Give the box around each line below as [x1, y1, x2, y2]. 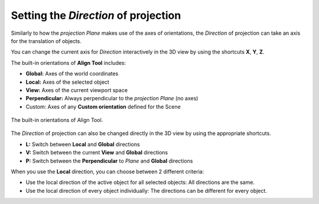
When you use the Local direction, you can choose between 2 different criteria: [11, 168, 204, 175]
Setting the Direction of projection [11, 9, 181, 22]
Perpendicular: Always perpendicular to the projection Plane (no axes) [25, 95, 198, 102]
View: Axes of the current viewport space [25, 86, 128, 94]
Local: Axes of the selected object [25, 78, 109, 85]
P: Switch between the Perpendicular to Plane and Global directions [25, 157, 193, 164]
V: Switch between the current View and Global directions [25, 149, 168, 156]
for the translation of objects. [11, 37, 82, 44]
